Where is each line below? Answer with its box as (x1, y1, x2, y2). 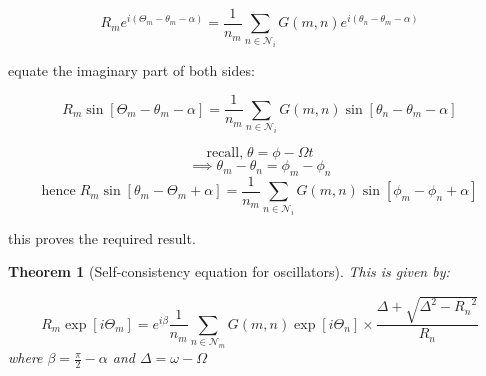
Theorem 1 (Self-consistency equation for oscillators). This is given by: (8, 261, 450, 282)
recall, (206, 146, 244, 161)
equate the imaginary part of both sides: (8, 59, 255, 80)
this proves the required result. (8, 227, 196, 248)
